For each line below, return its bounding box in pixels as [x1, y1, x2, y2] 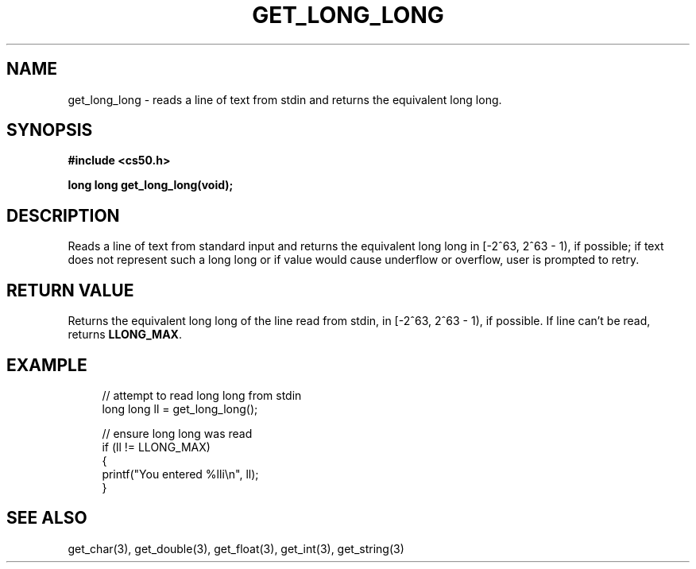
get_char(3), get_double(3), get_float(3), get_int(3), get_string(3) [68, 541, 404, 555]
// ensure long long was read [102, 426, 253, 440]
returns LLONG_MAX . [68, 327, 182, 342]
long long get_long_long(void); [68, 178, 234, 192]
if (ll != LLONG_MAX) [102, 439, 211, 454]
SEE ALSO [6, 508, 87, 528]
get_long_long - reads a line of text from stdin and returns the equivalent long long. [68, 92, 502, 106]
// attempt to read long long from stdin [102, 388, 302, 402]
